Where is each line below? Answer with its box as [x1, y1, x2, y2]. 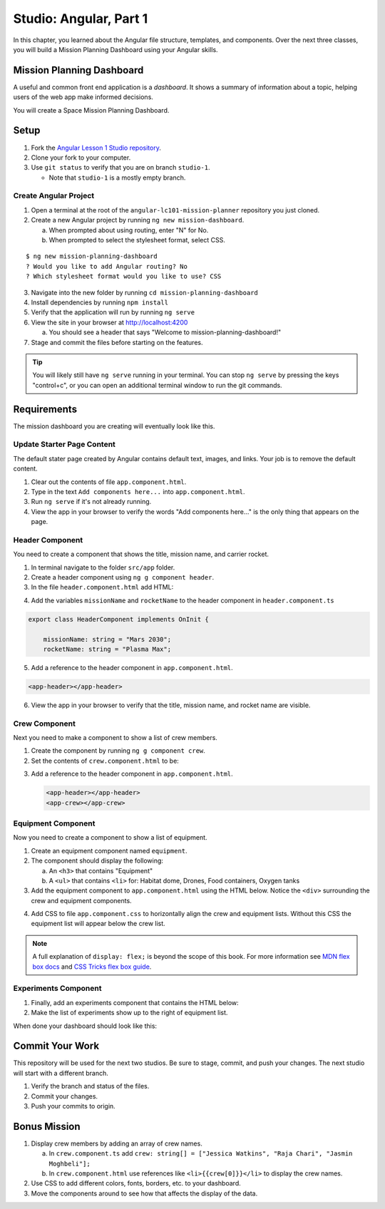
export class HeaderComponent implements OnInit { [28, 615, 210, 623]
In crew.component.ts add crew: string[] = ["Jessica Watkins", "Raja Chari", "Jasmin [48, 1149, 353, 1158]
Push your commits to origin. [31, 1102, 115, 1111]
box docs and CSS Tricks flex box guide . [32, 962, 152, 971]
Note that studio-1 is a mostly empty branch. [48, 173, 186, 182]
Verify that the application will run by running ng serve [31, 308, 195, 317]
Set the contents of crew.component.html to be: [31, 756, 180, 765]
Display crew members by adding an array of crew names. [31, 1139, 202, 1148]
